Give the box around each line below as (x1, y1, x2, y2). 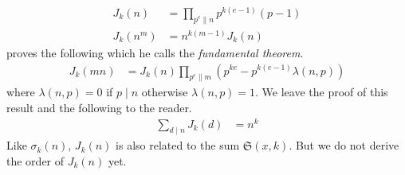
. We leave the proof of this (255, 84, 388, 100)
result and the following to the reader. (6, 99, 192, 115)
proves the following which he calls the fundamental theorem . (6, 44, 304, 60)
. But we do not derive (289, 137, 399, 154)
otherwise (141, 84, 188, 100)
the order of (6, 153, 65, 169)
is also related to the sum (116, 137, 240, 154)
